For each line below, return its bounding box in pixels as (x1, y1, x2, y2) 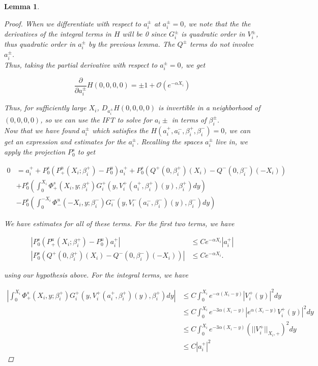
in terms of (171, 114, 207, 125)
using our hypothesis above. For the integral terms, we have (4, 269, 188, 280)
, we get (181, 59, 206, 70)
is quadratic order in (181, 28, 245, 39)
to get (77, 146, 96, 157)
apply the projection (4, 146, 66, 157)
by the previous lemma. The (88, 38, 175, 49)
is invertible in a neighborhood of (158, 102, 261, 113)
